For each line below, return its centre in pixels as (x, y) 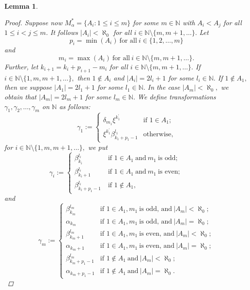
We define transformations (177, 97)
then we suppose (28, 87)
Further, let (21, 67)
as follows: (75, 106)
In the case (164, 87)
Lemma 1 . (21, 6)
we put (98, 147)
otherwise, (158, 134)
